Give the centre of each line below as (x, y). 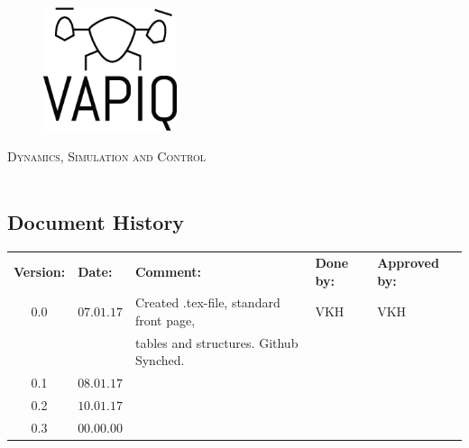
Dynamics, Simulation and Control (107, 155)
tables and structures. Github (216, 342)
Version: (40, 271)
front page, (165, 320)
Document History (96, 222)
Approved (408, 263)
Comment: (168, 271)
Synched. (160, 360)
